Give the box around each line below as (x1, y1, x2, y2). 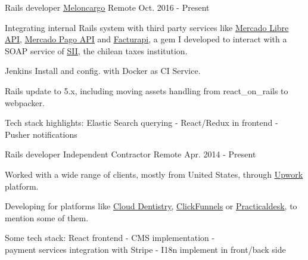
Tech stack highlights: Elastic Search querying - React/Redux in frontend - (5, 116, 278, 129)
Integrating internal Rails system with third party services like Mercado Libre (5, 21, 289, 33)
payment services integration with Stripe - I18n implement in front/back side (5, 243, 286, 255)
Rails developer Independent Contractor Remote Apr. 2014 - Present (5, 148, 256, 160)
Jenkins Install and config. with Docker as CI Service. (5, 64, 201, 77)
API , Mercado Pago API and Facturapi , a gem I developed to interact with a (5, 33, 287, 45)
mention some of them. (5, 211, 89, 224)
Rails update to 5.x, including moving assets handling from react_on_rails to (5, 84, 288, 97)
